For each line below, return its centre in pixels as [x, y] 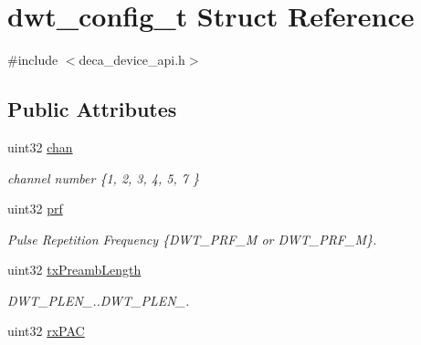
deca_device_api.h [132, 60]
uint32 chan [40, 146]
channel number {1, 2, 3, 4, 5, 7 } [103, 178]
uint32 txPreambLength [74, 270]
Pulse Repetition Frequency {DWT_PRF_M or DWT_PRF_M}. [192, 239]
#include [33, 60]
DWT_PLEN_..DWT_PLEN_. [99, 300]
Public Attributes [92, 109]
